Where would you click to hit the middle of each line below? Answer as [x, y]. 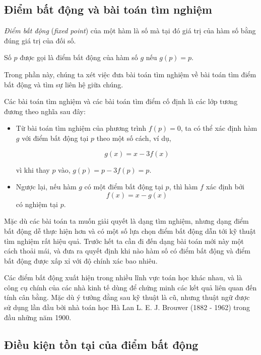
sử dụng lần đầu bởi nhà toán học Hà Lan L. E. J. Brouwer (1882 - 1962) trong [127, 307]
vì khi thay [33, 169]
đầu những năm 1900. [38, 317]
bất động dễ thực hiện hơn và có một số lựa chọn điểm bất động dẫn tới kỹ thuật [130, 231]
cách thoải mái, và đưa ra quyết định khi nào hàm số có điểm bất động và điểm [127, 251]
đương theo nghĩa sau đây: [45, 111]
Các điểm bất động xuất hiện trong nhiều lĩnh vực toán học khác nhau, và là [123, 277]
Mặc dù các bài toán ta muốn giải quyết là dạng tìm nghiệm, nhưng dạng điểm [126, 221]
